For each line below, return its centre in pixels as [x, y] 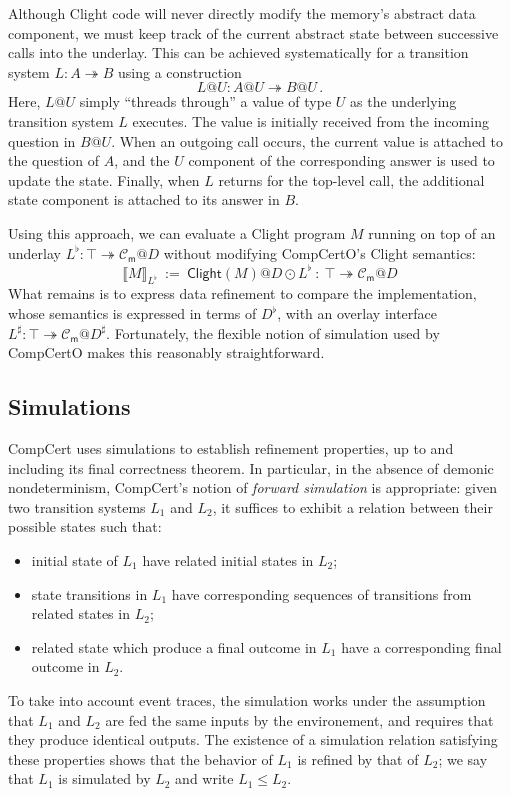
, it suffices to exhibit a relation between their [352, 506]
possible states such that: [85, 526]
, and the [142, 160]
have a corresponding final [421, 646]
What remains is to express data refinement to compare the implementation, [242, 293]
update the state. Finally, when [104, 179]
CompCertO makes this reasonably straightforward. [166, 352]
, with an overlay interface [357, 313]
